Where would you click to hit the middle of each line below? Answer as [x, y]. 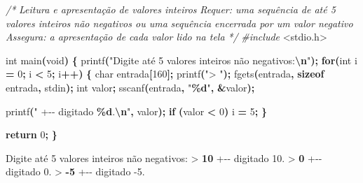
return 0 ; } [32, 134]
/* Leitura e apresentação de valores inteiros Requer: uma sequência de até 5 [171, 9]
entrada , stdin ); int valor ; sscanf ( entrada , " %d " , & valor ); [130, 87]
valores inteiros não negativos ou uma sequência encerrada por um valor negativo [179, 23]
